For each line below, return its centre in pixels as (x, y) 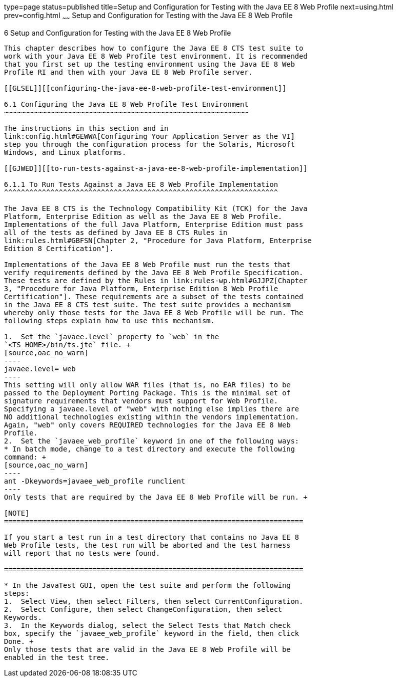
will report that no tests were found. (82, 553)
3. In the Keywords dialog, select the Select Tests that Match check (147, 625)
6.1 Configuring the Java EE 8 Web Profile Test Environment (126, 104)
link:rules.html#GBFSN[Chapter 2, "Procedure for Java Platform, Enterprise (158, 240)
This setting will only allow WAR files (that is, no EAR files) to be (147, 385)
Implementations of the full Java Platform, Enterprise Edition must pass (154, 224)
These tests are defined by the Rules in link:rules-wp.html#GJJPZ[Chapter (156, 280)
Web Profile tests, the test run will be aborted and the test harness (147, 545)
